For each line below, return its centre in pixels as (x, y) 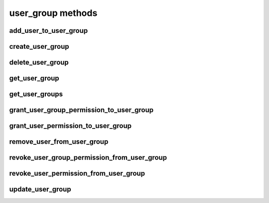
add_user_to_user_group (49, 31)
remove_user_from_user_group (59, 142)
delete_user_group (39, 62)
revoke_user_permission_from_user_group (77, 173)
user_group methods (53, 13)
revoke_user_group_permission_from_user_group (88, 157)
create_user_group (39, 47)
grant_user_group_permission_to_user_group (81, 110)
